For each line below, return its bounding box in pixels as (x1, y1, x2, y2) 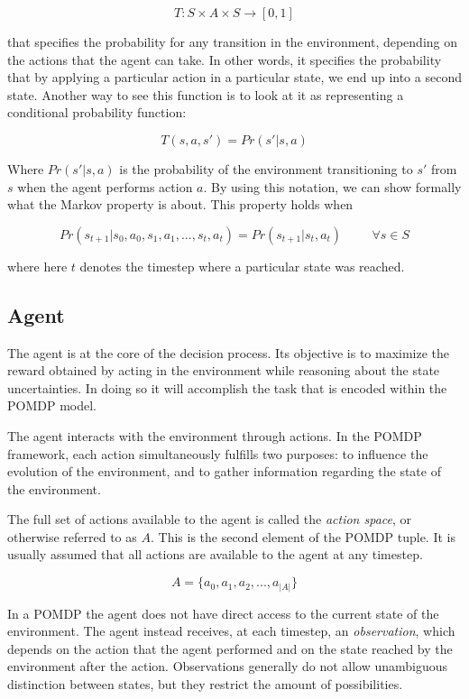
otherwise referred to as (7, 527, 137, 546)
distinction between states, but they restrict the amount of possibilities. (7, 674, 403, 693)
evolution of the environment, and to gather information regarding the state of (7, 462, 441, 481)
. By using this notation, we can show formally (203, 177, 462, 196)
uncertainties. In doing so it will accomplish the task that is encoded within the (7, 378, 447, 397)
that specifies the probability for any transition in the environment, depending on (7, 32, 458, 51)
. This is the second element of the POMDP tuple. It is (150, 527, 455, 546)
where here (7, 256, 68, 275)
